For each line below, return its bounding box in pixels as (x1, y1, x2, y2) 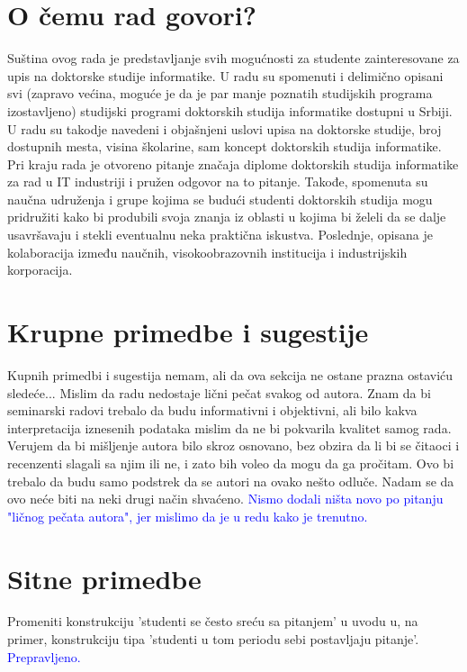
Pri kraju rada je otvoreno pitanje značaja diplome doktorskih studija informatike (7, 154, 459, 173)
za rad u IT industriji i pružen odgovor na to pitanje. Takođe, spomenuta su (7, 172, 428, 191)
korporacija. (7, 260, 73, 279)
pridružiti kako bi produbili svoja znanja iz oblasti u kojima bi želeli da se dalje (7, 207, 446, 226)
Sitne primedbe (7, 559, 202, 596)
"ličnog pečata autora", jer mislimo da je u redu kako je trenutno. (7, 506, 368, 525)
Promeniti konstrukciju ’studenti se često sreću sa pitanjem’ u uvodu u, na (7, 612, 418, 631)
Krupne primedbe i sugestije (7, 313, 369, 350)
